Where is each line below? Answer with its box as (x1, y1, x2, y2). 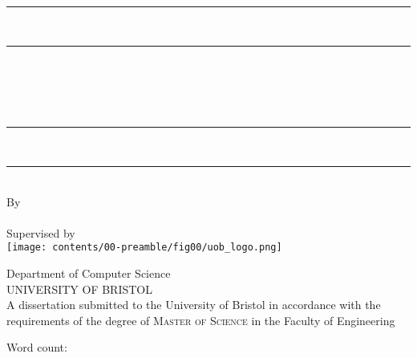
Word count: (6, 339, 67, 356)
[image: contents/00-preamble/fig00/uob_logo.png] (6, 242, 282, 254)
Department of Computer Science (6, 265, 171, 281)
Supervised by (6, 224, 75, 241)
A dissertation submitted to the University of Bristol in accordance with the (6, 296, 381, 313)
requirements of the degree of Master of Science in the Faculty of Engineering (6, 311, 395, 328)
